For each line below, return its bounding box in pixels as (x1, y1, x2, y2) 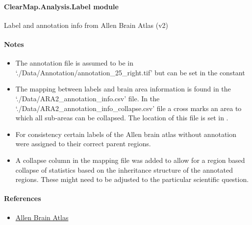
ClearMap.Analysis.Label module (4, 1, 119, 11)
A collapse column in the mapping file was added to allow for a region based (15, 155, 245, 165)
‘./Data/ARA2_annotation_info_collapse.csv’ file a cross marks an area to (15, 103, 242, 113)
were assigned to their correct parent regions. (15, 138, 151, 149)
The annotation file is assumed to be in (15, 58, 133, 68)
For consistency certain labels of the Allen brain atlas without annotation (15, 129, 237, 139)
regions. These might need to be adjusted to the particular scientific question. (15, 174, 249, 184)
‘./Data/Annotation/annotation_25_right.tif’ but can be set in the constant (15, 67, 245, 77)
